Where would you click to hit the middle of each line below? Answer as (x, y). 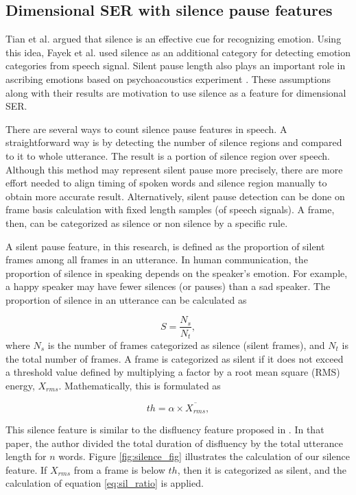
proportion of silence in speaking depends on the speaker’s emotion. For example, (177, 273)
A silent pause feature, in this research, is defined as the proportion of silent (165, 246)
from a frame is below (119, 469)
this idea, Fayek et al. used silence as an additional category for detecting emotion (178, 52)
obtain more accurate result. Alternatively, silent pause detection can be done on (175, 196)
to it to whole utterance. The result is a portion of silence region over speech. (168, 155)
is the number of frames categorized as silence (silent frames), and (186, 345)
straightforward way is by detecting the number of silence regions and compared (174, 142)
